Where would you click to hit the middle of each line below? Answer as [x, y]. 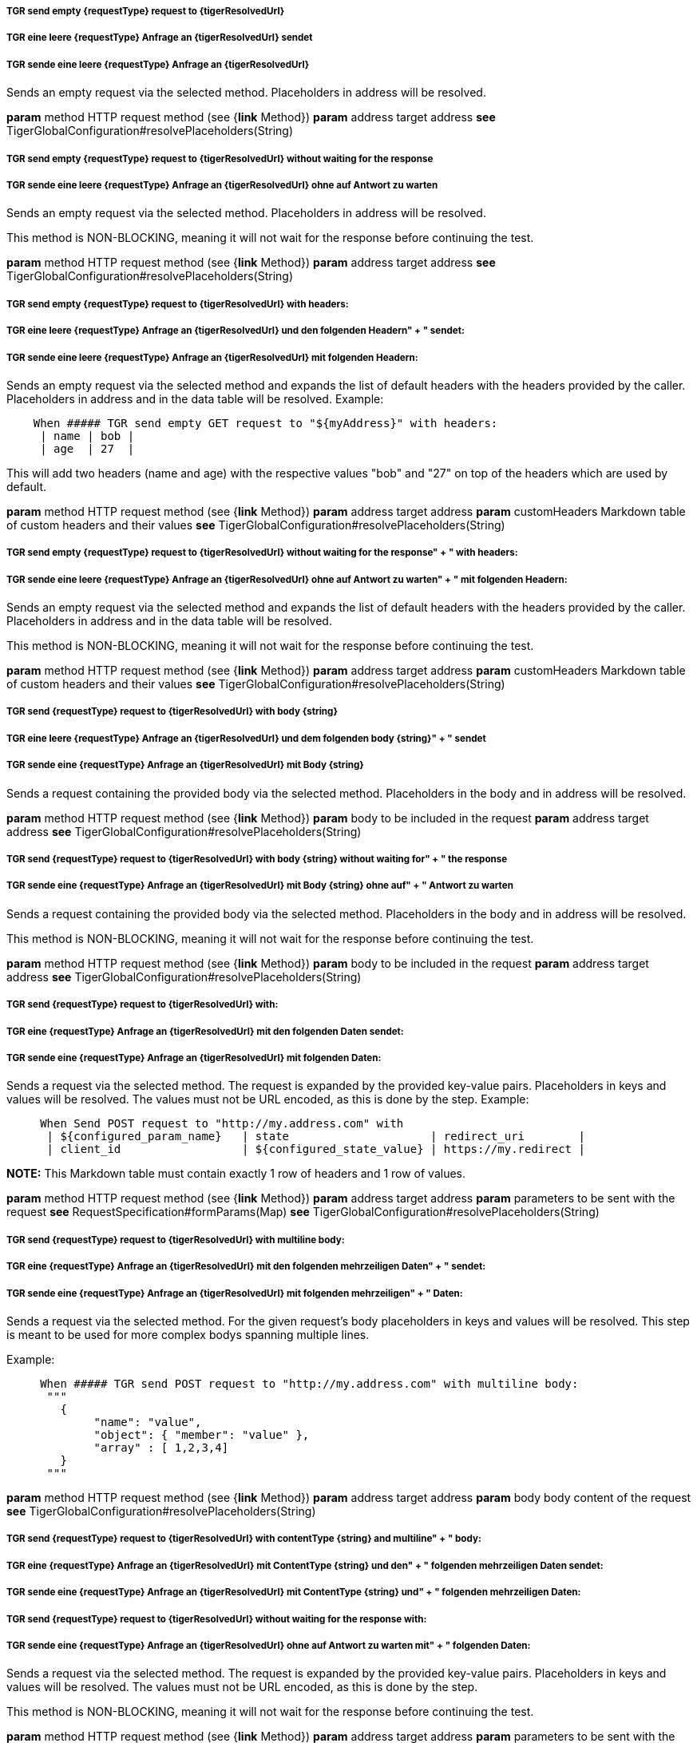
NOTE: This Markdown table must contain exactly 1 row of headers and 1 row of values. [236, 1174]
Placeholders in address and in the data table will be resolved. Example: [195, 398]
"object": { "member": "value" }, [202, 1434]
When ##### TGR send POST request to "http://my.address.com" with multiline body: [309, 1383]
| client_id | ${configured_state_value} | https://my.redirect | [316, 1149]
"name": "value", [148, 1422]
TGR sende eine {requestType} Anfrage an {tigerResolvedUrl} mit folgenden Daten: [194, 1058]
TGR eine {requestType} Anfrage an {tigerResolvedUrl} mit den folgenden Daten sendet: [205, 1031]
